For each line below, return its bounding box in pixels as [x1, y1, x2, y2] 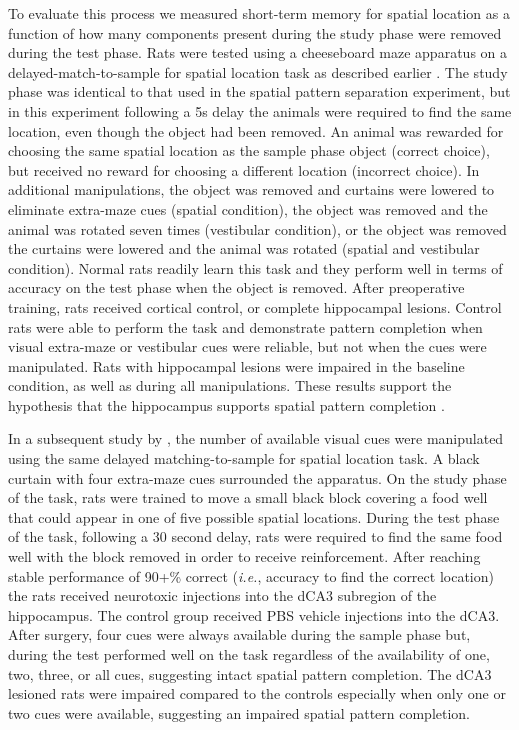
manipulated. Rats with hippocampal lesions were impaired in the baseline [8, 355, 465, 376]
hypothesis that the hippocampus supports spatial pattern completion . [8, 394, 445, 415]
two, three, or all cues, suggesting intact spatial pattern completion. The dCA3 [8, 663, 492, 684]
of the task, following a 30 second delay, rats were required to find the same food [8, 526, 503, 547]
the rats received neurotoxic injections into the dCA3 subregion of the [8, 585, 437, 606]
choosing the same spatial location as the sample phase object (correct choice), [8, 140, 490, 161]
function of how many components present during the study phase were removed [8, 22, 502, 43]
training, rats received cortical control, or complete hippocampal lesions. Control [8, 296, 502, 317]
